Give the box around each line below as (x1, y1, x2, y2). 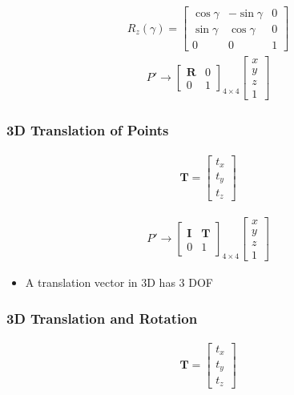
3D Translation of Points (6, 120, 169, 140)
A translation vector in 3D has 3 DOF (25, 274, 213, 291)
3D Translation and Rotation (6, 308, 198, 328)
